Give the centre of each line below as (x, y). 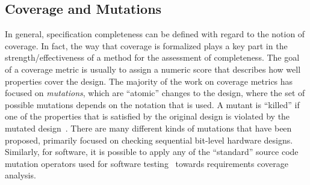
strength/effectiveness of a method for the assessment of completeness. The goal (152, 57)
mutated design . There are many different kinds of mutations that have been (148, 128)
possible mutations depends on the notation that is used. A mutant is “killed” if (152, 104)
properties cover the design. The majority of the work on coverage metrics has (149, 81)
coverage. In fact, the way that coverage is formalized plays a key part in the (146, 45)
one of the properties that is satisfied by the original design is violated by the (147, 116)
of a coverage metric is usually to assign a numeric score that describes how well (153, 69)
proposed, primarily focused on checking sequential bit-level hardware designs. (149, 140)
